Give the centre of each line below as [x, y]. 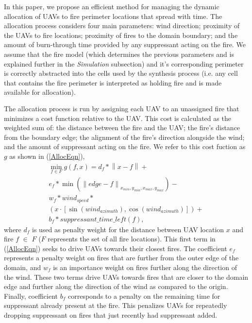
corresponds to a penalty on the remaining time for [144, 296]
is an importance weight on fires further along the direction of [145, 267]
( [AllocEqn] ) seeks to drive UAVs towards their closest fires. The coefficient [116, 248]
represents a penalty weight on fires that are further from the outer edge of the [121, 258]
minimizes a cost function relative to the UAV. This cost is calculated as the [118, 118]
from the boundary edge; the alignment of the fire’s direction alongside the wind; [124, 137]
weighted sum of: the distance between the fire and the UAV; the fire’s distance [122, 127]
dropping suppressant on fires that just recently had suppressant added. [111, 314]
